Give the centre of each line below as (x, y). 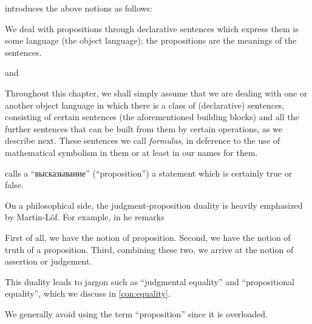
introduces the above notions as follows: (79, 8)
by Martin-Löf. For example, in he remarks (85, 217)
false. (14, 185)
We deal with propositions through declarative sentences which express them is (152, 28)
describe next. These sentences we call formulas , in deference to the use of (142, 140)
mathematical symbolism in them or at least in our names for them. (131, 152)
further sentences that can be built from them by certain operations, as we (144, 128)
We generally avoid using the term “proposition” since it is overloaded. (136, 313)
